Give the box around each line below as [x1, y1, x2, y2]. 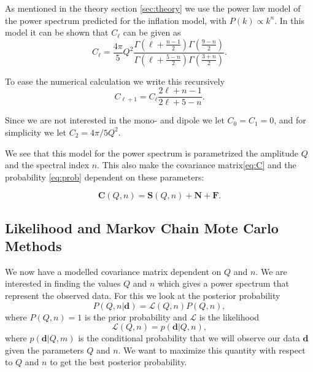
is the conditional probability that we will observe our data [78, 331, 300, 344]
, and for [274, 114, 306, 126]
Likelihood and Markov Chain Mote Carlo [5, 218, 279, 237]
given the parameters [5, 343, 84, 356]
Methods [5, 236, 62, 255]
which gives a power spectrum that [158, 277, 289, 290]
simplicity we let [5, 125, 67, 138]
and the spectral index [5, 158, 90, 171]
